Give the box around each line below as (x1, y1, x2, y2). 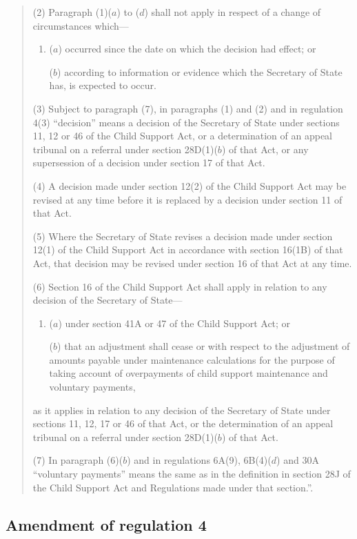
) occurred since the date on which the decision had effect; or (58, 41, 316, 56)
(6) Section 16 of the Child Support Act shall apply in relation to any (32, 279, 327, 293)
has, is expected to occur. (49, 78, 156, 92)
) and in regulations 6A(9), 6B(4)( (127, 453, 272, 467)
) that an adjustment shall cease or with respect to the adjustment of (57, 339, 350, 353)
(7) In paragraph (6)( (32, 453, 123, 467)
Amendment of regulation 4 (6, 513, 207, 535)
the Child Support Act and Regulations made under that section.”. (32, 480, 314, 494)
